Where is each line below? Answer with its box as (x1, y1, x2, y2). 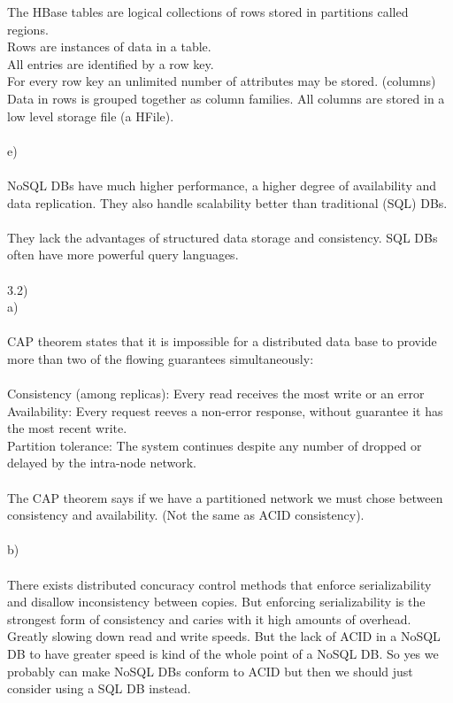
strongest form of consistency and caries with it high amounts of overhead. (7, 609, 411, 628)
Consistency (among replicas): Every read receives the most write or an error (7, 384, 425, 403)
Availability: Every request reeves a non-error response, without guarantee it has (7, 401, 443, 420)
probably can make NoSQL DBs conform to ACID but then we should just (7, 661, 413, 680)
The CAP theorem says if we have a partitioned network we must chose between (7, 488, 443, 506)
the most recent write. (7, 419, 127, 437)
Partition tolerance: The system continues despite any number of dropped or (7, 436, 422, 454)
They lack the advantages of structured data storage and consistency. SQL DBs (7, 228, 438, 246)
